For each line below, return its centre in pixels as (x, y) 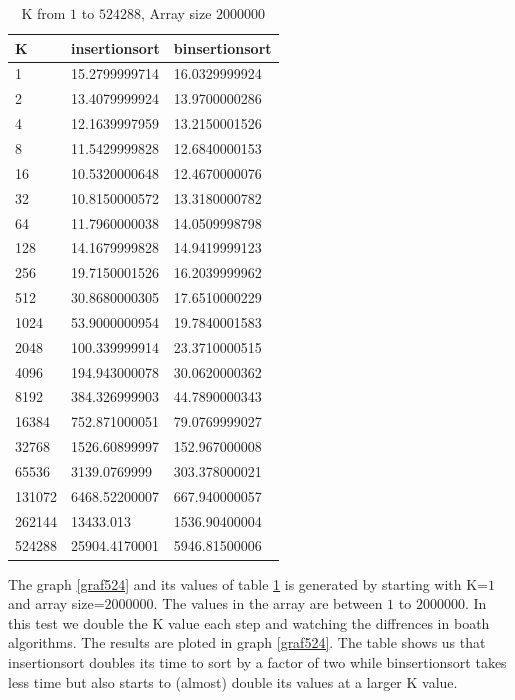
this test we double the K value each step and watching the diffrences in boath (249, 622)
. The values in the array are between (268, 603)
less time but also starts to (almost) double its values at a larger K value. (233, 681)
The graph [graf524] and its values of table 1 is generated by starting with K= (248, 583)
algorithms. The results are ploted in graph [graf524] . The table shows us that (247, 642)
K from (43, 13)
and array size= (56, 603)
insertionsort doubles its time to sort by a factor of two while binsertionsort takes (257, 661)
